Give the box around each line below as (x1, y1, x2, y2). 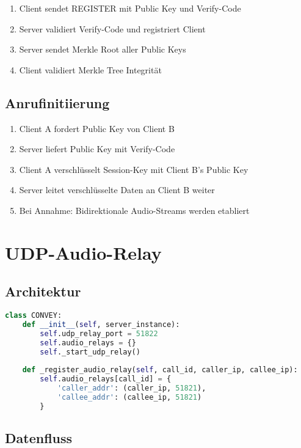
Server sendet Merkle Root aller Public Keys (19, 43, 186, 56)
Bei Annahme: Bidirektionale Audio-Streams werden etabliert (19, 204, 250, 216)
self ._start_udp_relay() (40, 347, 140, 356)
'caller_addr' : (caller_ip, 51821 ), (57, 384, 206, 393)
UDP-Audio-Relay (5, 240, 162, 265)
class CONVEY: (5, 311, 62, 320)
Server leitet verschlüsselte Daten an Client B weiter (19, 183, 215, 196)
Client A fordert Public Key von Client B (19, 122, 175, 134)
